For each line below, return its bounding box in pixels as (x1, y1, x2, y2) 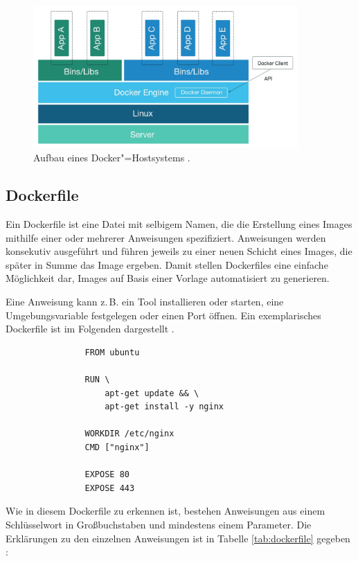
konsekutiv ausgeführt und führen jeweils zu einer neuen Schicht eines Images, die (6, 244, 352, 258)
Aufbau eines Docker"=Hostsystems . (33, 150, 190, 165)
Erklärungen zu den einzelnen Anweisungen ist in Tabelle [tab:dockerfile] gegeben (6, 531, 350, 545)
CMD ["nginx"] (84, 442, 150, 452)
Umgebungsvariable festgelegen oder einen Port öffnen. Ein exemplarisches (6, 308, 321, 322)
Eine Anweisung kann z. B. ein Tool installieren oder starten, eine (6, 294, 284, 309)
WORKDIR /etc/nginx (84, 429, 174, 439)
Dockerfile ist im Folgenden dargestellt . (6, 321, 174, 336)
